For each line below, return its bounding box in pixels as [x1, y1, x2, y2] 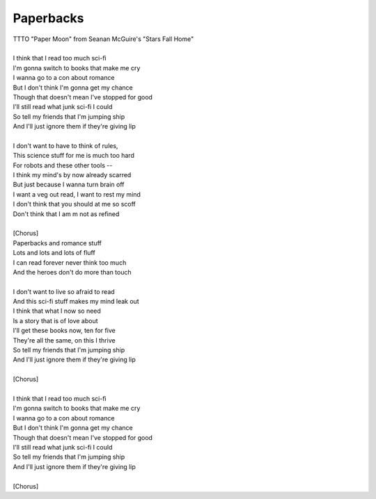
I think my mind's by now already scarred [13, 171, 132, 179]
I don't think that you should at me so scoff [13, 200, 136, 208]
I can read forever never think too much [13, 258, 127, 267]
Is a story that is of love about [13, 316, 98, 325]
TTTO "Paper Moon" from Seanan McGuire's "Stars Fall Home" [13, 35, 194, 43]
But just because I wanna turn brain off [13, 181, 125, 189]
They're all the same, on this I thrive [13, 336, 116, 344]
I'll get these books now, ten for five [13, 327, 116, 335]
